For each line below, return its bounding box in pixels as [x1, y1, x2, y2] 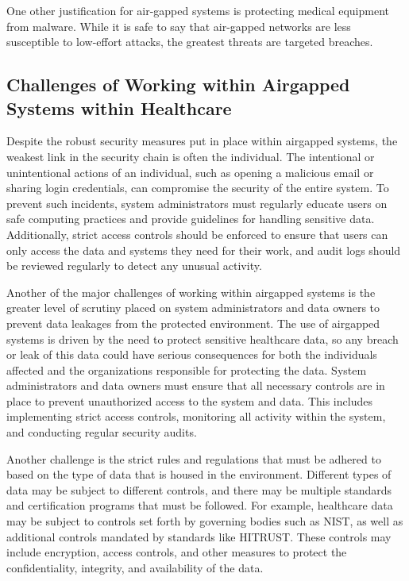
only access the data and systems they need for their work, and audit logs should [6, 241, 401, 258]
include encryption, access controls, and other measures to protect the [6, 544, 347, 560]
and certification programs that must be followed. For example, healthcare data [6, 497, 393, 514]
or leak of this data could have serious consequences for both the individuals [6, 346, 377, 363]
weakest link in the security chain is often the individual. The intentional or [6, 148, 375, 164]
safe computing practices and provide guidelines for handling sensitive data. [6, 210, 375, 227]
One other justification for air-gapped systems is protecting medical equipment [6, 2, 389, 18]
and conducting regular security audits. [6, 424, 197, 441]
